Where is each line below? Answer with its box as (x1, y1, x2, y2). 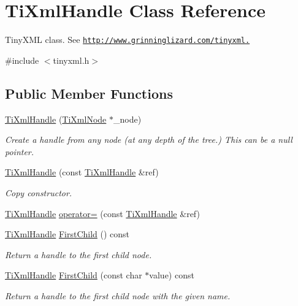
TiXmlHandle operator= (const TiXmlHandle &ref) (5, 207, 200, 220)
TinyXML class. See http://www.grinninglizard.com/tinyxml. (5, 33, 250, 46)
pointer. (5, 145, 34, 158)
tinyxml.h (53, 53, 90, 66)
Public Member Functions (5, 83, 173, 102)
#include (5, 53, 39, 66)
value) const (149, 269, 194, 281)
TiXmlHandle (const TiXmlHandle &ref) (5, 166, 159, 178)
